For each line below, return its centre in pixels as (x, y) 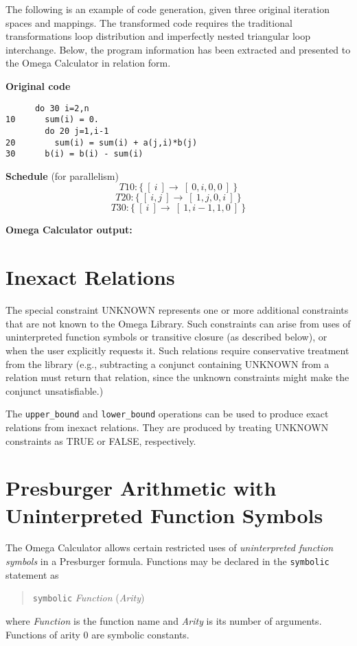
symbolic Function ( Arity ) (89, 598)
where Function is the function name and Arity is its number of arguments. (164, 620)
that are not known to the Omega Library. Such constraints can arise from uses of (178, 323)
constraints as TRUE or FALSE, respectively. (101, 440)
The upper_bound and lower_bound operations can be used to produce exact (167, 414)
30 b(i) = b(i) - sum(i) (74, 154)
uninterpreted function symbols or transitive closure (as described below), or (166, 337)
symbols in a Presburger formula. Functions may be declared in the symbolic (168, 561)
